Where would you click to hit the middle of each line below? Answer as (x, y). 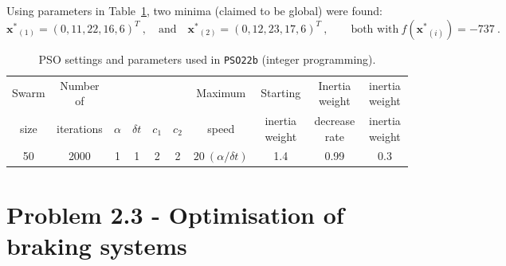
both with (375, 29)
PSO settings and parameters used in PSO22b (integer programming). (207, 59)
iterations (80, 128)
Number (80, 85)
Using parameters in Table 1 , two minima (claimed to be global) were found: (194, 10)
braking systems (97, 245)
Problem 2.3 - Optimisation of (175, 214)
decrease (335, 120)
